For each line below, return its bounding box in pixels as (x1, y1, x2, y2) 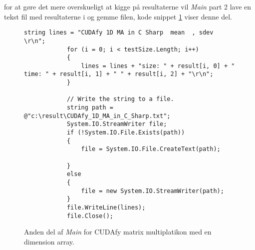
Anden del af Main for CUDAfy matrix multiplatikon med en (24, 226, 212, 237)
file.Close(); (66, 212, 113, 219)
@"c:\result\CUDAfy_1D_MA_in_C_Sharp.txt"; (24, 112, 171, 119)
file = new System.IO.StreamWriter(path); (81, 187, 224, 194)
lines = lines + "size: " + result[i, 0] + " (81, 62, 235, 69)
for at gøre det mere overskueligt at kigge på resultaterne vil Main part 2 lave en (4, 1, 252, 11)
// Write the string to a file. (66, 95, 174, 103)
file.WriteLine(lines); (66, 203, 146, 211)
